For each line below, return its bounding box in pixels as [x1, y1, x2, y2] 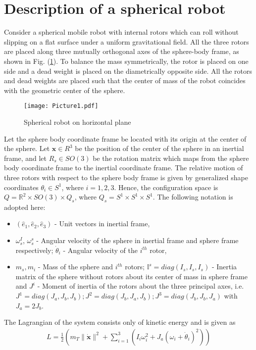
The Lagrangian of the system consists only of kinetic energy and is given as [4, 317, 236, 327]
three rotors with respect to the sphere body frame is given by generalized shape [4, 172, 248, 182]
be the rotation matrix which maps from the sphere [93, 152, 249, 163]
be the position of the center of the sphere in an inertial [75, 143, 244, 153]
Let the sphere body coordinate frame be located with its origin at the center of [4, 133, 247, 144]
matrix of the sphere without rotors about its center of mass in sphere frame [15, 271, 248, 281]
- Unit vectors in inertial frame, [54, 218, 150, 229]
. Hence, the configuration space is [114, 182, 218, 192]
